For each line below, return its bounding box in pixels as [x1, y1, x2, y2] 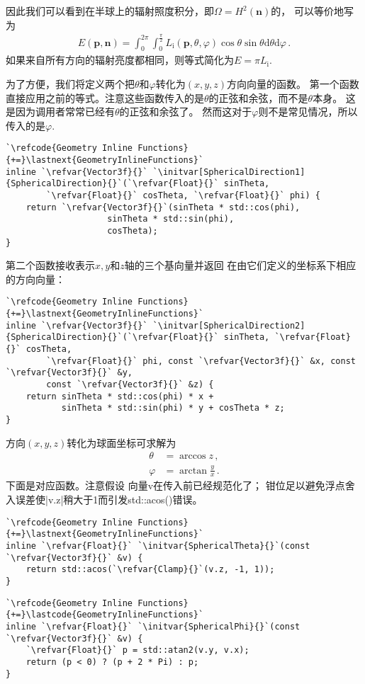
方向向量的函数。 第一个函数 [227, 76, 359, 91]
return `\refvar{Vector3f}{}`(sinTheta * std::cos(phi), [26, 202, 301, 212]
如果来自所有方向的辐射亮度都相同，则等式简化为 [6, 52, 234, 67]
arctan [179, 465, 208, 476]
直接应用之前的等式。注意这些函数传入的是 [6, 90, 204, 105]
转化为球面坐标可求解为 [67, 435, 176, 450]
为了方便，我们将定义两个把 [6, 76, 135, 91]
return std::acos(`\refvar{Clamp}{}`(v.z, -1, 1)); [26, 564, 275, 575]
